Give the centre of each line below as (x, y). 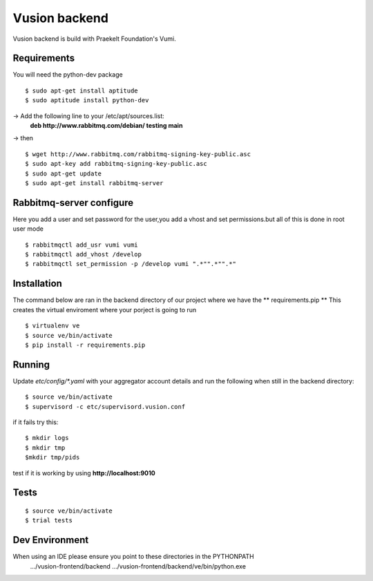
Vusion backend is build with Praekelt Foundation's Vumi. (94, 39)
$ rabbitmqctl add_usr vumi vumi (82, 245)
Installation (37, 284)
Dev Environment (51, 540)
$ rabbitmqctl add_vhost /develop (83, 255)
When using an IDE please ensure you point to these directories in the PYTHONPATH (134, 557)
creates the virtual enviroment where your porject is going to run (105, 309)
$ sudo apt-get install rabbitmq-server (94, 183)
